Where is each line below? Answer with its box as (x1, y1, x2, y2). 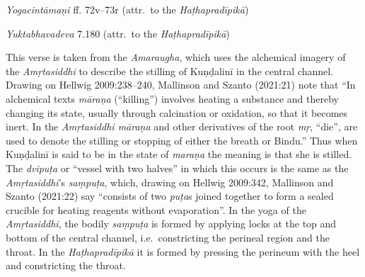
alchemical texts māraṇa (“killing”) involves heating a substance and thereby (6, 91, 339, 106)
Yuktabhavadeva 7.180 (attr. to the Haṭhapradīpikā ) (6, 26, 230, 40)
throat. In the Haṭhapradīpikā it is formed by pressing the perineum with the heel (6, 244, 360, 259)
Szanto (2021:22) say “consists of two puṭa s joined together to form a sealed (6, 188, 334, 203)
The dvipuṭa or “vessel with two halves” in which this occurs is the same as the (6, 160, 349, 175)
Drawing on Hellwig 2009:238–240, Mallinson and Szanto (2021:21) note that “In (6, 77, 356, 92)
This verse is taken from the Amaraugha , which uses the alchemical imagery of (6, 50, 346, 64)
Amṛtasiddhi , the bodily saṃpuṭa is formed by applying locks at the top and (6, 216, 337, 231)
